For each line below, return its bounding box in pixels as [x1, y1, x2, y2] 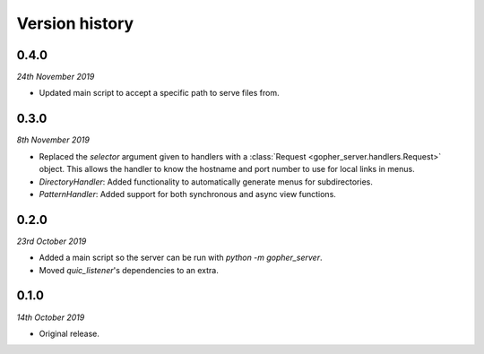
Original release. [39, 328, 100, 339]
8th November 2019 [16, 134, 90, 145]
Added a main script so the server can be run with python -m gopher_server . [39, 252, 323, 263]
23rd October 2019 [16, 236, 87, 246]
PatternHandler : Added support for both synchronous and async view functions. [39, 188, 336, 199]
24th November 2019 [16, 72, 95, 82]
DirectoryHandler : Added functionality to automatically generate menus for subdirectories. [39, 176, 374, 187]
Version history [16, 13, 134, 33]
